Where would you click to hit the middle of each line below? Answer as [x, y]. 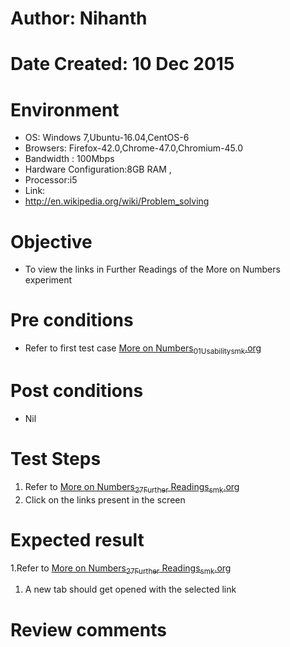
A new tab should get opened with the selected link [130, 589]
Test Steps [56, 459]
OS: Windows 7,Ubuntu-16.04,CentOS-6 [107, 138]
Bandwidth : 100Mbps [69, 159]
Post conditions [77, 391]
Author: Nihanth [79, 18]
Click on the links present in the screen [105, 499]
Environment [65, 109]
